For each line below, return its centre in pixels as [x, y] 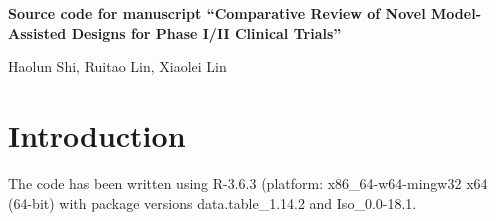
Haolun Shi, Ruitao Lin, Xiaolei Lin [117, 66]
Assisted [37, 32]
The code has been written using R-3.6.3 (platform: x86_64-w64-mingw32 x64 [248, 182]
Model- [456, 13]
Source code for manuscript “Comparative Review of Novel [217, 13]
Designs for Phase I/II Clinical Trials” [206, 32]
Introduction [97, 134]
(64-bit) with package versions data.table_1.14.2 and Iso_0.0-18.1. [212, 202]
